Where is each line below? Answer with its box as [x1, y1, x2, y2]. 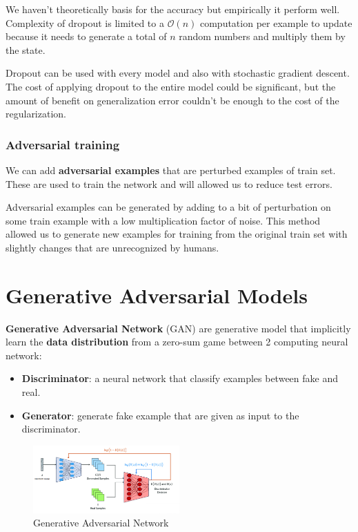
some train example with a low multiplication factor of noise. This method [6, 213, 321, 227]
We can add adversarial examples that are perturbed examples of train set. [6, 162, 336, 177]
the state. [6, 42, 46, 57]
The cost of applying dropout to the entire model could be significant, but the [6, 79, 336, 93]
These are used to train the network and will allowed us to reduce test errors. [6, 176, 332, 191]
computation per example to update [199, 15, 352, 30]
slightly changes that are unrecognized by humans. [6, 240, 219, 254]
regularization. [6, 106, 66, 121]
